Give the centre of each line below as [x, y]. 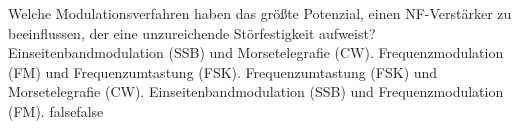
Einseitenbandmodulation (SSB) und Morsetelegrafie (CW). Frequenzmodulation [256, 52]
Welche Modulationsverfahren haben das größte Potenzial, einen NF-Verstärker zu [260, 13]
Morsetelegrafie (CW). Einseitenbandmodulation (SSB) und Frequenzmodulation [256, 91]
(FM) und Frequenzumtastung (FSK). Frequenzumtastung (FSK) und [223, 71]
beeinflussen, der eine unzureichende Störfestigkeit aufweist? [192, 32]
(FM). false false [56, 110]
